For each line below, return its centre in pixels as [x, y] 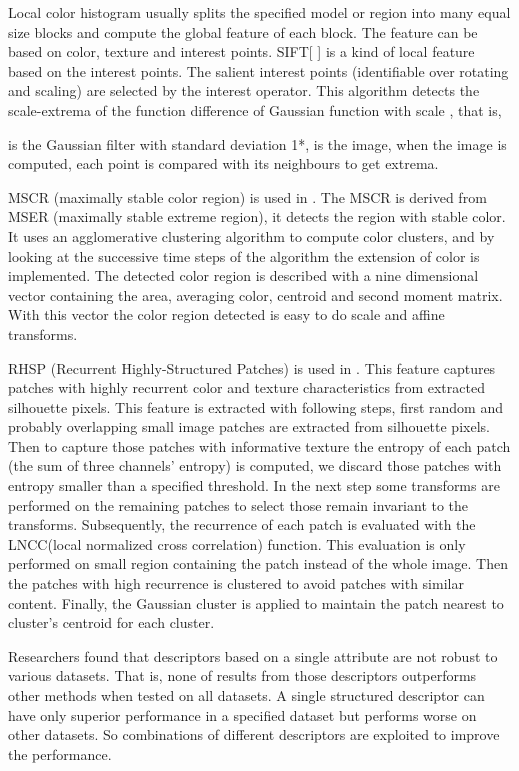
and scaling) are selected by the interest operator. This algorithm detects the [244, 90]
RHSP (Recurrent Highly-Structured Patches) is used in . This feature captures [252, 367]
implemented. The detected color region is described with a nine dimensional [243, 275]
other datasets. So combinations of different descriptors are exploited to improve [254, 734]
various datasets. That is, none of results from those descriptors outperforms [242, 675]
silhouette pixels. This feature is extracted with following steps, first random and [255, 406]
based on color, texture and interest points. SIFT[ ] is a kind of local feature [241, 51]
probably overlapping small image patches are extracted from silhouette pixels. [249, 426]
